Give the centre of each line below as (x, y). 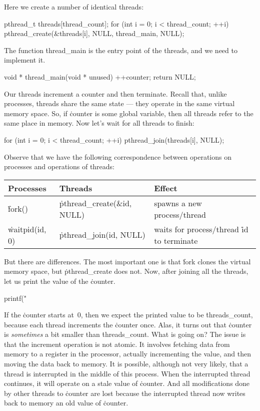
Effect (166, 188)
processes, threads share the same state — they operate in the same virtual (119, 103)
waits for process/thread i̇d (201, 229)
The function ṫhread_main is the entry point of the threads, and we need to (121, 50)
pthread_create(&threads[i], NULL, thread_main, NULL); (94, 33)
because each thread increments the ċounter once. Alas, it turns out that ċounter (128, 324)
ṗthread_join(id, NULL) (102, 235)
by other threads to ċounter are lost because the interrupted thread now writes (125, 393)
